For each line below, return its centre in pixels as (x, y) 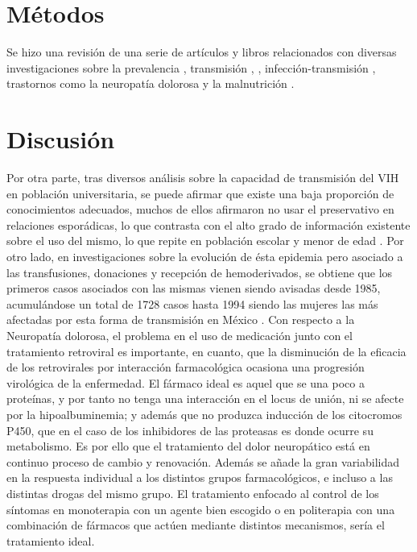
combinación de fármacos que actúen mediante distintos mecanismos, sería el (196, 525)
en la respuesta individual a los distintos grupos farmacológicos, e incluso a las (200, 477)
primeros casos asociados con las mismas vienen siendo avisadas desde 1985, (194, 288)
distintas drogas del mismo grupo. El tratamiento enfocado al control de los (193, 493)
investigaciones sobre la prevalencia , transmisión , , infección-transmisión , (191, 67)
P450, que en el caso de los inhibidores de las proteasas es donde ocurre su (190, 430)
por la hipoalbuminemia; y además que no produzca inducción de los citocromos (204, 414)
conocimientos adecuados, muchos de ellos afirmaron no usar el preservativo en (200, 209)
